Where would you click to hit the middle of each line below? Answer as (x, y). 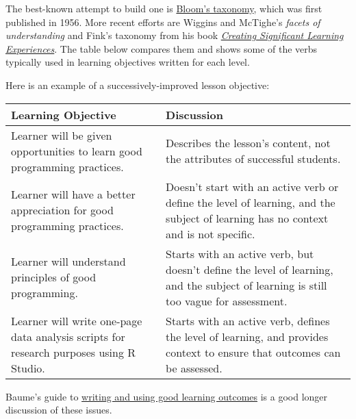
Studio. (28, 368)
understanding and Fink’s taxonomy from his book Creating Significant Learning (175, 35)
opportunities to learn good (77, 151)
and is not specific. (211, 233)
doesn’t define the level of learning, (250, 269)
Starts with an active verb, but (240, 253)
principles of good (54, 277)
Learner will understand (68, 262)
